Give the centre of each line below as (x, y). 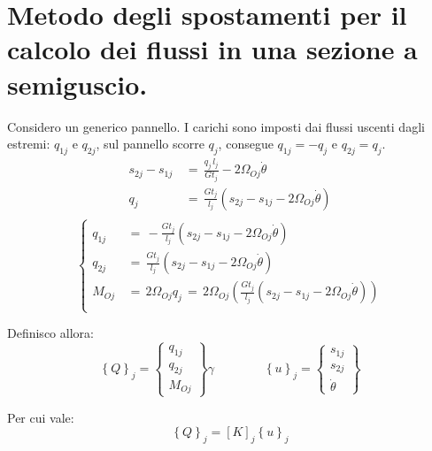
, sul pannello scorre (150, 144)
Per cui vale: (41, 417)
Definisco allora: (50, 333)
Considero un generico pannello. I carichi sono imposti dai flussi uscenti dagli (216, 126)
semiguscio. (77, 84)
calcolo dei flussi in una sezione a (212, 49)
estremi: (29, 144)
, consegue (246, 144)
